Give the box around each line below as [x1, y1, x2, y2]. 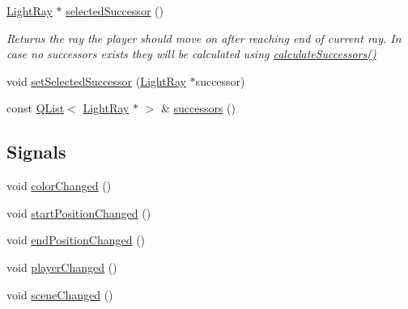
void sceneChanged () [6, 286, 113, 303]
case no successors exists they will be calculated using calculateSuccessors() [6, 45, 376, 62]
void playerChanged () [6, 258, 117, 275]
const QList [6, 99, 65, 116]
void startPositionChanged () [6, 204, 151, 221]
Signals [6, 139, 66, 164]
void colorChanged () [6, 177, 112, 194]
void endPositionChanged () [6, 231, 146, 248]
